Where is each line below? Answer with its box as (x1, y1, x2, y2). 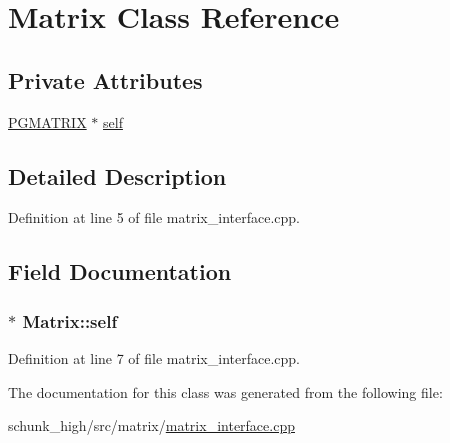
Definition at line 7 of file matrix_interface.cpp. (8, 347, 300, 368)
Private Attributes (8, 64, 203, 95)
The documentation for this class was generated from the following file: (8, 381, 443, 402)
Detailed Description (8, 160, 227, 191)
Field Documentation (8, 256, 232, 287)
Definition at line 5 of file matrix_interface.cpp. (8, 207, 300, 228)
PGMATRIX (8, 111, 87, 132)
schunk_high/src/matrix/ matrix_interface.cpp (8, 415, 295, 436)
